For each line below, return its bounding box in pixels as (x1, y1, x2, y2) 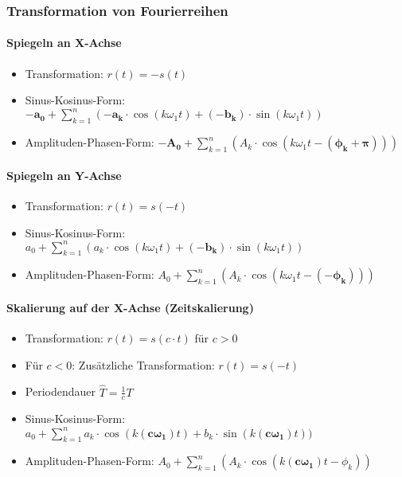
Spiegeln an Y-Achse (6, 166, 122, 183)
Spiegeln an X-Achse (6, 34, 122, 51)
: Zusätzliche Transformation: (72, 356, 215, 373)
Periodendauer (25, 383, 96, 400)
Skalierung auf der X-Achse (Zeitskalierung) (6, 299, 254, 315)
